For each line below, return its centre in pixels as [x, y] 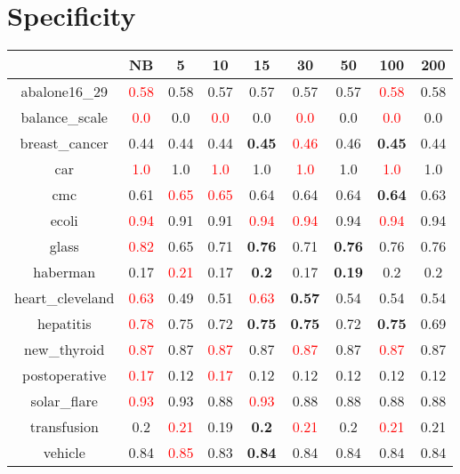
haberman [65, 272]
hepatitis [64, 324]
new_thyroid [65, 349]
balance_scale [64, 117]
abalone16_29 [64, 92]
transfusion [64, 427]
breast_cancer [64, 143]
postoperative [65, 375]
